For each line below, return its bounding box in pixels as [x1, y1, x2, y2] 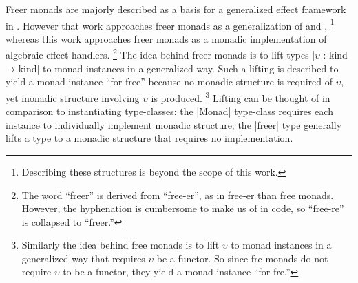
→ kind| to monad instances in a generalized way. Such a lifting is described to [6, 61, 339, 75]
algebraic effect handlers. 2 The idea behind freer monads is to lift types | [6, 45, 315, 62]
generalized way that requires [21, 251, 145, 265]
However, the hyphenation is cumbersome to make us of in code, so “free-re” [21, 201, 344, 216]
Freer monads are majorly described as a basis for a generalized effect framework [6, 2, 346, 16]
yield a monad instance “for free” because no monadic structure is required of [6, 74, 333, 89]
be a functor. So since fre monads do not [156, 251, 328, 265]
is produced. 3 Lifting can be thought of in [151, 88, 330, 105]
